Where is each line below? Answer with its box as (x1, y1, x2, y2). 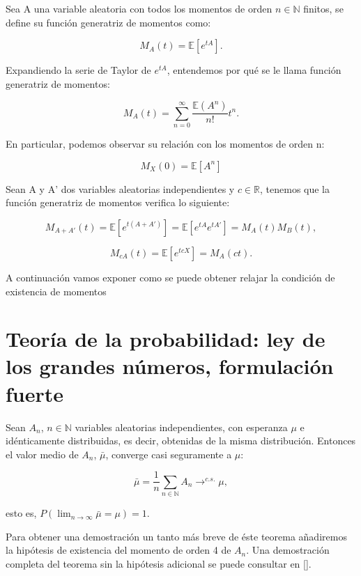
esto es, (6, 506, 37, 520)
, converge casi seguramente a (105, 446, 232, 461)
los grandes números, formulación (6, 352, 334, 380)
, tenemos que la (260, 181, 330, 196)
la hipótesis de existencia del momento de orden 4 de (6, 543, 231, 557)
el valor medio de (6, 446, 79, 461)
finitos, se (303, 1, 344, 15)
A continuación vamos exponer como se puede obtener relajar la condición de (6, 270, 335, 284)
